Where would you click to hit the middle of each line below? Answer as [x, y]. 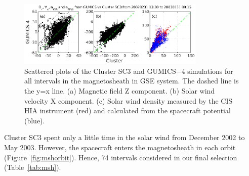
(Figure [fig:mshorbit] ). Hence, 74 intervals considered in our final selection [121, 157]
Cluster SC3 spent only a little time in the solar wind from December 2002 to [124, 137]
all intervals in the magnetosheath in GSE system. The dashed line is [132, 81]
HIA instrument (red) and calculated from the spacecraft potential [128, 111]
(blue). [35, 120]
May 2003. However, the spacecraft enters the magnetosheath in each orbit [120, 147]
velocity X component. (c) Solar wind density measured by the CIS [129, 100]
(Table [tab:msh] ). [33, 167]
